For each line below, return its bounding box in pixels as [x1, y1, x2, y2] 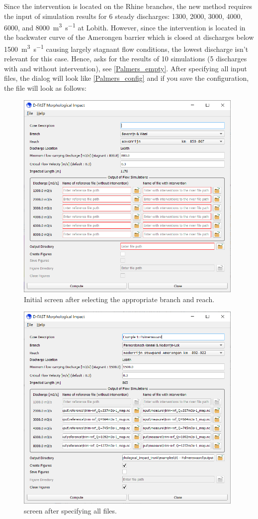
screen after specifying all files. [24, 505, 117, 516]
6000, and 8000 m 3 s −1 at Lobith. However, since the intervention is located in [4, 21, 246, 32]
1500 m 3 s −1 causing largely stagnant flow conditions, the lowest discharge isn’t [4, 42, 249, 54]
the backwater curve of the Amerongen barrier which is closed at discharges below [4, 32, 254, 42]
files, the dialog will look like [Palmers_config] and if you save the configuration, [4, 73, 249, 83]
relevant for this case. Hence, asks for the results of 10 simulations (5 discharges [4, 53, 247, 64]
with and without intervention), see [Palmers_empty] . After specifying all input [4, 63, 247, 73]
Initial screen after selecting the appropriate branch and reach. [24, 294, 215, 304]
